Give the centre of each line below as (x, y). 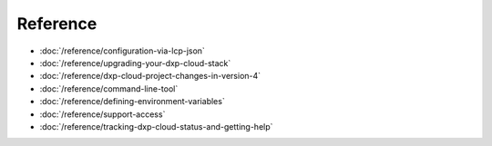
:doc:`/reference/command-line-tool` (109, 88)
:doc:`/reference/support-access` (102, 114)
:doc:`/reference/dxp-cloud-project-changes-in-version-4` (150, 76)
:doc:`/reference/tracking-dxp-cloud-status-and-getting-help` (156, 126)
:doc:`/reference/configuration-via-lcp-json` (122, 51)
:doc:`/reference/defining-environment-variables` (132, 102)
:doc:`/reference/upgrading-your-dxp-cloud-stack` (135, 63)
